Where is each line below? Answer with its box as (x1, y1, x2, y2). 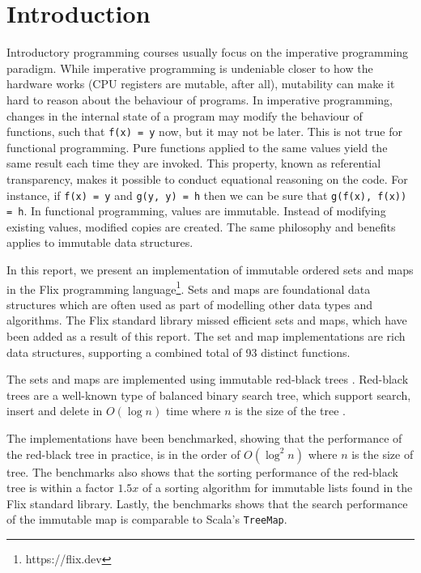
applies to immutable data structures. (6, 234, 193, 251)
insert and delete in (6, 402, 103, 419)
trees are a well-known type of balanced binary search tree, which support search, (6, 386, 411, 403)
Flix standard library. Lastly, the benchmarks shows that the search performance (6, 494, 408, 511)
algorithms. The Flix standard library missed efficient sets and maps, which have (6, 312, 407, 329)
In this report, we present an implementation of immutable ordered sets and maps (6, 261, 414, 278)
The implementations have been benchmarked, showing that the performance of (6, 430, 402, 447)
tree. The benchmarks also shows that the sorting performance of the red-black (6, 463, 398, 480)
